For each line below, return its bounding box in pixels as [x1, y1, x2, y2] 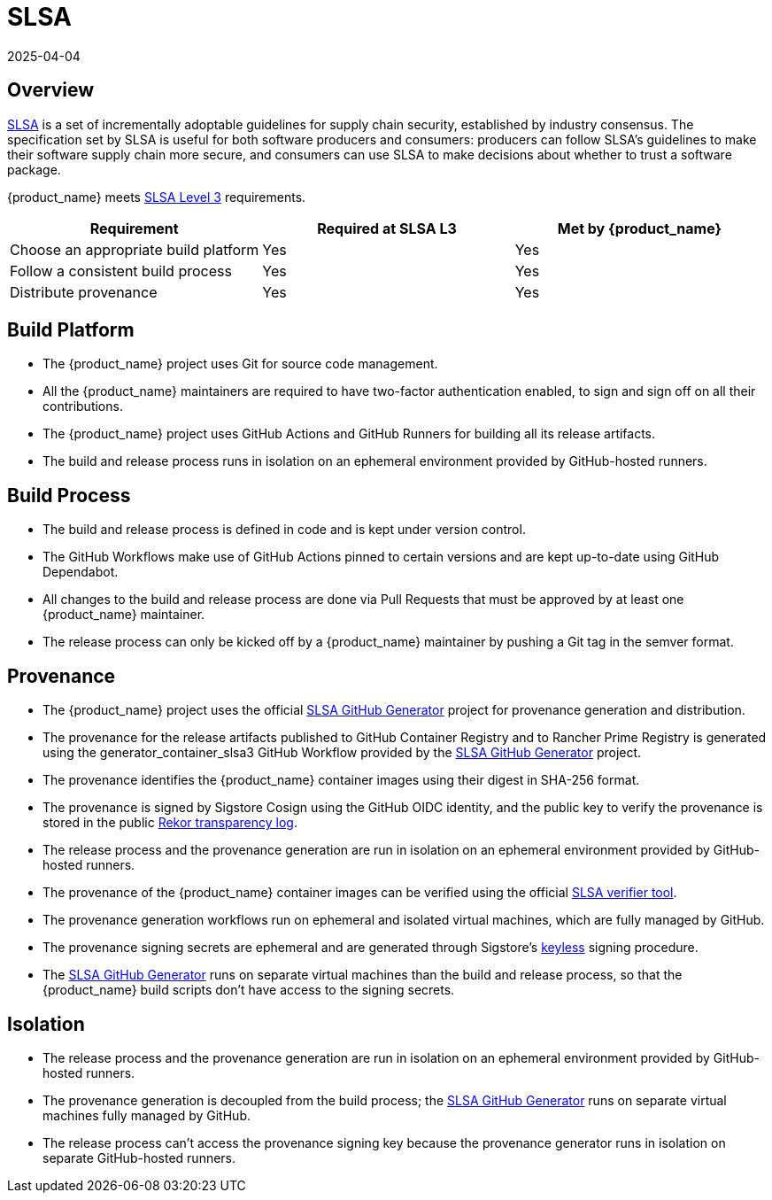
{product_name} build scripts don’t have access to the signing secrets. [42, 982, 455, 998]
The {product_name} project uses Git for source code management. [42, 356, 438, 372]
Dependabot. [42, 564, 119, 580]
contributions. [42, 399, 123, 414]
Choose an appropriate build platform [10, 240, 259, 259]
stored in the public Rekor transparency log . [42, 815, 297, 831]
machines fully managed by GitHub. [42, 1107, 251, 1123]
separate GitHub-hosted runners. [42, 1150, 236, 1165]
